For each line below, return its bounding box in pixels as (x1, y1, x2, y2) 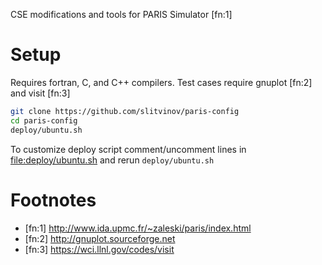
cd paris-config (10, 115, 78, 126)
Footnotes (10, 189, 97, 211)
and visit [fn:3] (10, 87, 71, 99)
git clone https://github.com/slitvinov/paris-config (10, 106, 240, 116)
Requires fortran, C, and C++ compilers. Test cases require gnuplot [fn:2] (10, 76, 313, 88)
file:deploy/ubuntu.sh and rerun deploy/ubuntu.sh (10, 154, 215, 166)
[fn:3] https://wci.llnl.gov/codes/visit (24, 243, 175, 255)
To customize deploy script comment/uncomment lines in (10, 143, 247, 155)
